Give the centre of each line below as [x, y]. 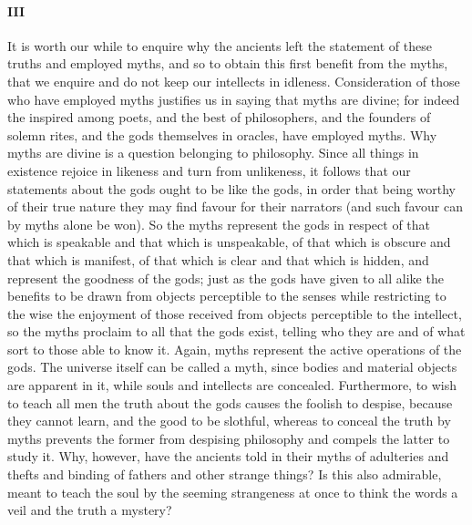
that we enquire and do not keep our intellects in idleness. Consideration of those [234, 81]
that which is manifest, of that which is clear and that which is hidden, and [218, 259]
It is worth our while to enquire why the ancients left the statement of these [220, 45]
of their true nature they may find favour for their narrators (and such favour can [235, 206]
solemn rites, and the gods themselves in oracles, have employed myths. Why [222, 134]
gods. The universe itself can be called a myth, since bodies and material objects [232, 367]
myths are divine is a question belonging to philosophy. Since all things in [213, 153]
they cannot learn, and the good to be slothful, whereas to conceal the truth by [229, 421]
